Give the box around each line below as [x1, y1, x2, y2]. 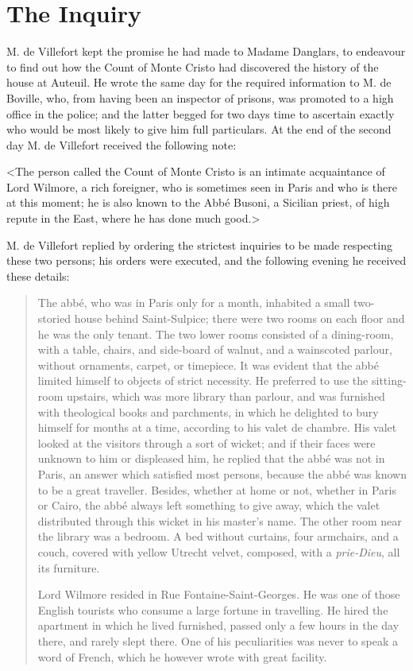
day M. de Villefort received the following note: [6, 136, 237, 153]
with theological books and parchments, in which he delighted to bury [37, 403, 379, 420]
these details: [6, 267, 70, 284]
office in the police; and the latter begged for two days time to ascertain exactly [6, 105, 395, 122]
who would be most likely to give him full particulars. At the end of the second [6, 121, 392, 138]
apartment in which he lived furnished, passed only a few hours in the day [37, 617, 399, 634]
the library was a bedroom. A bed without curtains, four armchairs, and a [37, 528, 399, 545]
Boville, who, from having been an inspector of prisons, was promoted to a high [6, 89, 394, 106]
